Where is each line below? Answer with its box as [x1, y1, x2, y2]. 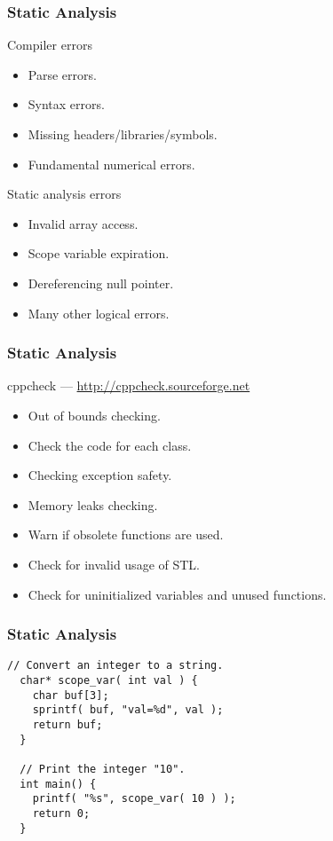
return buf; [32, 718, 103, 731]
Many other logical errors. [28, 303, 170, 322]
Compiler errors [7, 35, 92, 54]
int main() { [20, 777, 97, 790]
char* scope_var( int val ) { [20, 674, 198, 687]
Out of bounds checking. [28, 405, 161, 424]
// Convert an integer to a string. [7, 659, 224, 672]
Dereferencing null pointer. [28, 273, 174, 292]
